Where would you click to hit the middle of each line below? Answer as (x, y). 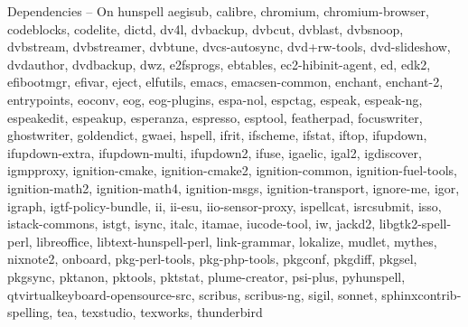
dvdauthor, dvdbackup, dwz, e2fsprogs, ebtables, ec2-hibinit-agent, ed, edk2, (219, 64)
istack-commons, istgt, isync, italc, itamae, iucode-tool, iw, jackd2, (192, 224)
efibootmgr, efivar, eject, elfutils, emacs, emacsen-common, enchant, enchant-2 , (225, 82)
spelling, (30, 312)
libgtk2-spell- (415, 224)
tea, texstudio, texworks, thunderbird (159, 312)
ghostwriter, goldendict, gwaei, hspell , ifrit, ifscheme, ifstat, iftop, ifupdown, (217, 135)
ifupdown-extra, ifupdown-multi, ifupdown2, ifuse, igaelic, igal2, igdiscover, (215, 152)
